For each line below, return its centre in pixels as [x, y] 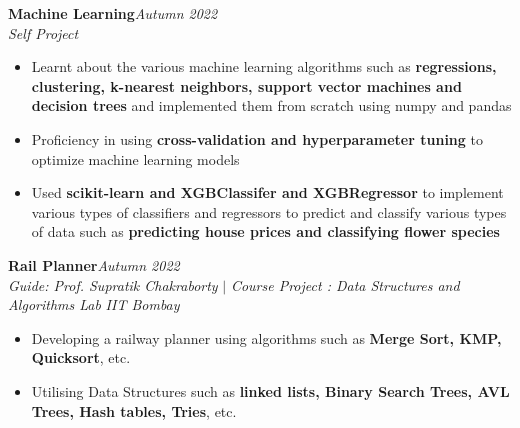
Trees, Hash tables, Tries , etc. [134, 410]
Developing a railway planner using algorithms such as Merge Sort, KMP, [266, 337]
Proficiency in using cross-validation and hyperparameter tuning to [257, 138]
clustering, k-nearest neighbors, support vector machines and [246, 85]
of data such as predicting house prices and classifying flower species [265, 231]
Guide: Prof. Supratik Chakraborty [113, 284]
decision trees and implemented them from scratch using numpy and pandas [271, 105]
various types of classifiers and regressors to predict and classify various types [269, 211]
